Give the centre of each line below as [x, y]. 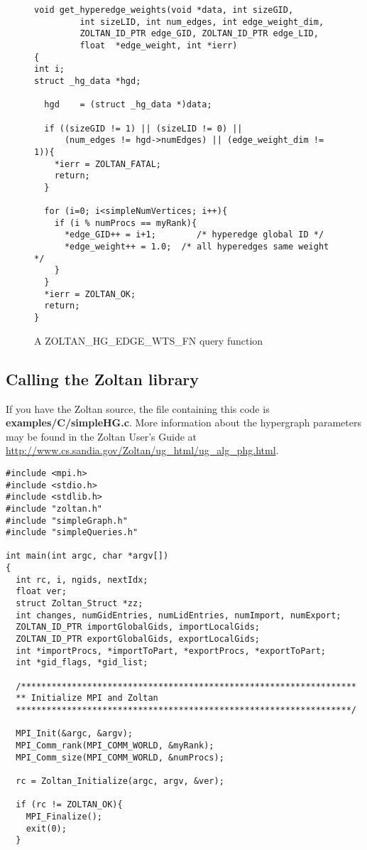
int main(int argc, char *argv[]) [87, 556]
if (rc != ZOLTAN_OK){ [69, 805]
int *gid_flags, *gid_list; [82, 663]
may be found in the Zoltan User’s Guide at [102, 436]
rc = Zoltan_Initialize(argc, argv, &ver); [120, 781]
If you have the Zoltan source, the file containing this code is [138, 408]
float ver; [41, 592]
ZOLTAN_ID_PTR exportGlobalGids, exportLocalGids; [138, 639]
